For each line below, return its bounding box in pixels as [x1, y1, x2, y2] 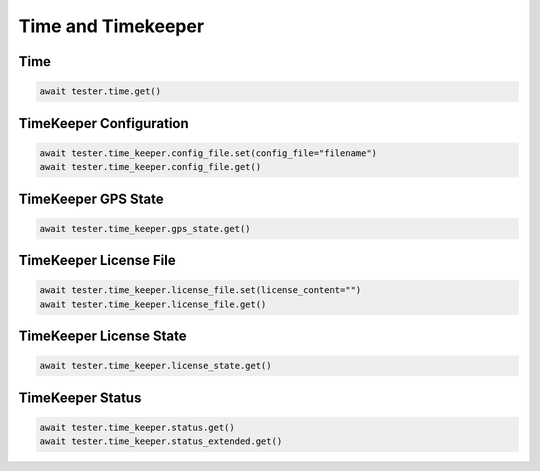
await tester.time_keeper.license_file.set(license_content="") [39, 285, 362, 296]
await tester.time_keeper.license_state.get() [39, 360, 272, 372]
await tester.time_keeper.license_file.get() [39, 298, 267, 310]
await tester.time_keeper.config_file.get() [39, 161, 262, 173]
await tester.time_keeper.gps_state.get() [39, 223, 251, 234]
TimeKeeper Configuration [18, 115, 189, 132]
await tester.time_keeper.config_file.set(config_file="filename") [39, 147, 378, 159]
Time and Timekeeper [18, 15, 205, 37]
